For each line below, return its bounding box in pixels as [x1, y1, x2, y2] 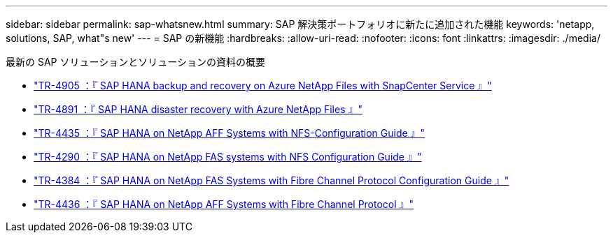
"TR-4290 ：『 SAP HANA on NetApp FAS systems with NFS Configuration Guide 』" [34, 151, 422, 163]
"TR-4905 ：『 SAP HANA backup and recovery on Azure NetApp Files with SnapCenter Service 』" [34, 80, 492, 91]
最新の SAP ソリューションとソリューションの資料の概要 [6, 56, 265, 68]
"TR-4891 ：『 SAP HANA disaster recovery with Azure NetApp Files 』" [34, 103, 363, 115]
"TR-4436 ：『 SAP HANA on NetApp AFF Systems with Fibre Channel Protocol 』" [34, 198, 414, 210]
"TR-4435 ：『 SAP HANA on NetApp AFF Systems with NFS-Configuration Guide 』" [34, 127, 425, 139]
